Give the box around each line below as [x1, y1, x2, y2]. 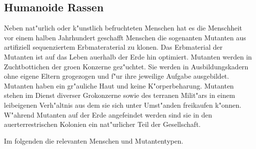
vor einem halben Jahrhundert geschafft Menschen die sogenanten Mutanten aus [4, 32, 246, 42]
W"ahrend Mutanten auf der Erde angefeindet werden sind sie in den [4, 109, 212, 119]
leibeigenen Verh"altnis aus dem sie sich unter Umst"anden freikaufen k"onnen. [4, 99, 242, 110]
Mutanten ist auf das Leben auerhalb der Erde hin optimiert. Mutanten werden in [4, 51, 252, 61]
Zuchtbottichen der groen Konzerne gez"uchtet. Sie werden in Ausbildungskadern [4, 61, 249, 71]
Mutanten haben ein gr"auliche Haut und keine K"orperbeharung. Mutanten [4, 80, 234, 90]
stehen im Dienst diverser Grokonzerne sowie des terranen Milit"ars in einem [4, 90, 235, 100]
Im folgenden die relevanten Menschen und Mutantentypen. [4, 135, 184, 146]
